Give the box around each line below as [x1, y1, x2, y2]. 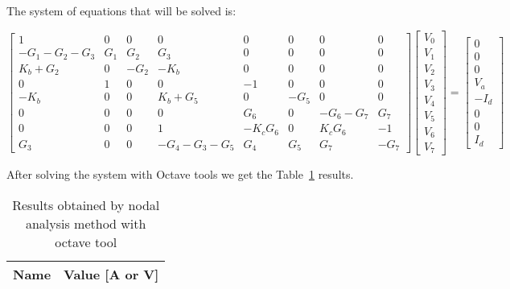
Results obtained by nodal [12, 196, 160, 215]
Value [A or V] [64, 265, 159, 284]
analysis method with [25, 214, 146, 233]
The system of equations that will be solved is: [6, 2, 236, 19]
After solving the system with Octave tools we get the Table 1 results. [6, 166, 354, 183]
